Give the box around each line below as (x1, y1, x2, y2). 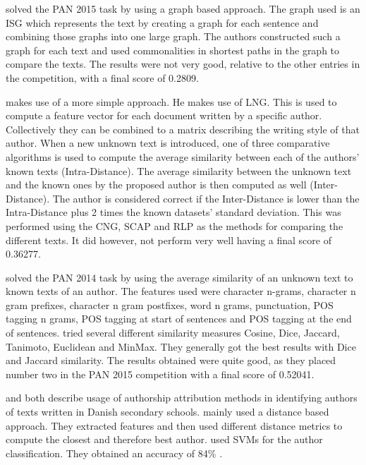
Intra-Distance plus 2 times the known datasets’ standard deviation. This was (6, 205, 341, 219)
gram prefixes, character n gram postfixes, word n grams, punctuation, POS (6, 297, 334, 312)
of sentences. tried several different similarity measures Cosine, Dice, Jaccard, (6, 325, 340, 340)
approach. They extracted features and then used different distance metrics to (6, 418, 343, 433)
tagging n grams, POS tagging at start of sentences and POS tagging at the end (6, 311, 352, 326)
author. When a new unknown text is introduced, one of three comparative (6, 135, 330, 150)
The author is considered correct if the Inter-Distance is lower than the (52, 191, 360, 205)
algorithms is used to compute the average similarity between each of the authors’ (6, 149, 360, 164)
